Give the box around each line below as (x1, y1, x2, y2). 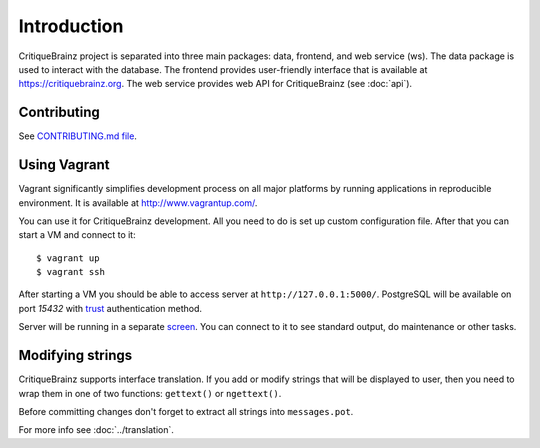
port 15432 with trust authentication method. (18, 302, 203, 314)
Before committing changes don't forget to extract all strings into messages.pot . (18, 405, 354, 417)
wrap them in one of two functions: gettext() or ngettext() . (18, 387, 282, 399)
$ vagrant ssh (36, 266, 105, 278)
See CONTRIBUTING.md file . (18, 130, 137, 142)
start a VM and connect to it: (18, 229, 136, 241)
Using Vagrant (18, 156, 110, 174)
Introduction (18, 15, 124, 37)
